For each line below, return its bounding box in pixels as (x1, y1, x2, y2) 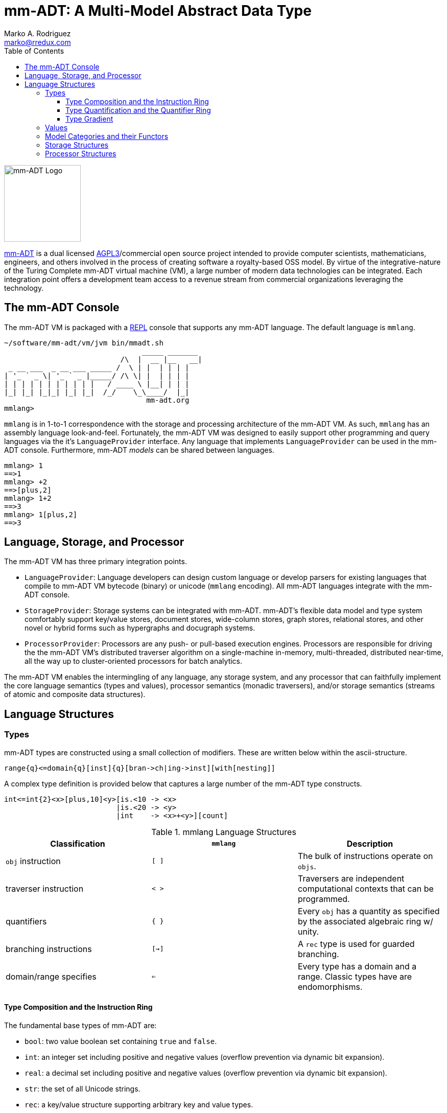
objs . (297, 861, 316, 871)
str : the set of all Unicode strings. (25, 1084, 140, 1093)
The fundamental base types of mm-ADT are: (4, 1021, 157, 1030)
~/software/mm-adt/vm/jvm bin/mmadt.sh (4, 338, 163, 347)
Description (346, 838, 393, 849)
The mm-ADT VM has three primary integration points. (4, 557, 187, 566)
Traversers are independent (297, 873, 405, 884)
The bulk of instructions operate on (297, 850, 433, 861)
